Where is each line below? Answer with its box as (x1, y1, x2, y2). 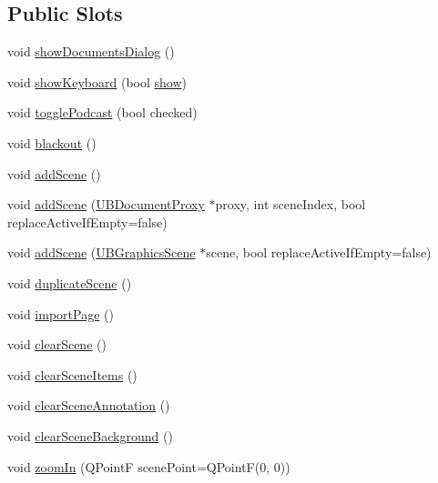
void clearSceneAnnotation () (7, 396, 170, 415)
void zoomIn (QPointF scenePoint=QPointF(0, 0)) (7, 457, 290, 476)
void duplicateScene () (7, 273, 132, 292)
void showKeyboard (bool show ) (7, 72, 188, 91)
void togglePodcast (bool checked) (7, 103, 198, 122)
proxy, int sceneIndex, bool (215, 195, 366, 214)
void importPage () (7, 304, 114, 323)
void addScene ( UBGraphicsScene (7, 243, 196, 262)
